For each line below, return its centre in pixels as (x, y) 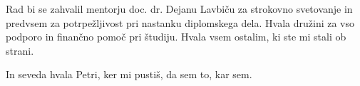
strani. (20, 50)
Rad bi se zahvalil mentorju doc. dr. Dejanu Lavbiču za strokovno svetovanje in (179, 9)
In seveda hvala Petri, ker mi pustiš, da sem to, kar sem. (129, 74)
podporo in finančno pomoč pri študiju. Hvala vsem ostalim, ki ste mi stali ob (176, 37)
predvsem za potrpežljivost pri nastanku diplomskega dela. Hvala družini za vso (180, 22)
